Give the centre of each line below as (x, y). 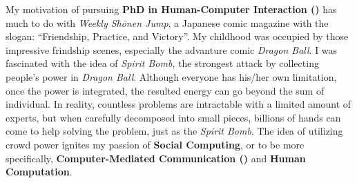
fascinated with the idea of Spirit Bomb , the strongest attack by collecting (162, 63)
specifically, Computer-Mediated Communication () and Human (156, 158)
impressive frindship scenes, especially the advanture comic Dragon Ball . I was (172, 49)
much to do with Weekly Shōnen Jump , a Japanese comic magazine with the (167, 22)
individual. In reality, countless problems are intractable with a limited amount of (178, 104)
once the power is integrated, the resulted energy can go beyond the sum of (165, 90)
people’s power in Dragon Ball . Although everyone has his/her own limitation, (171, 76)
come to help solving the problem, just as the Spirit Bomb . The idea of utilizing (174, 131)
